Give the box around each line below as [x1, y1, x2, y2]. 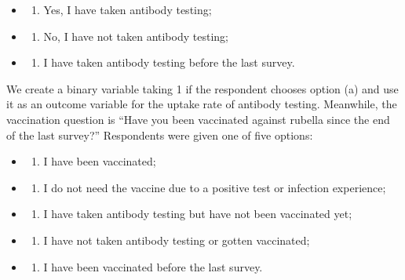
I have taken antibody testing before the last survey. [43, 54, 295, 71]
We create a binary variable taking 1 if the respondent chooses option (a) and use [6, 80, 399, 96]
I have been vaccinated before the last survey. [43, 258, 263, 275]
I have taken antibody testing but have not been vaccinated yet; [43, 205, 352, 222]
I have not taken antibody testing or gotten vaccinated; [43, 231, 310, 248]
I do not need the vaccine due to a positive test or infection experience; [43, 179, 386, 195]
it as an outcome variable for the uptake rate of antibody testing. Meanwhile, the [6, 96, 397, 112]
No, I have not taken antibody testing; [43, 27, 228, 44]
